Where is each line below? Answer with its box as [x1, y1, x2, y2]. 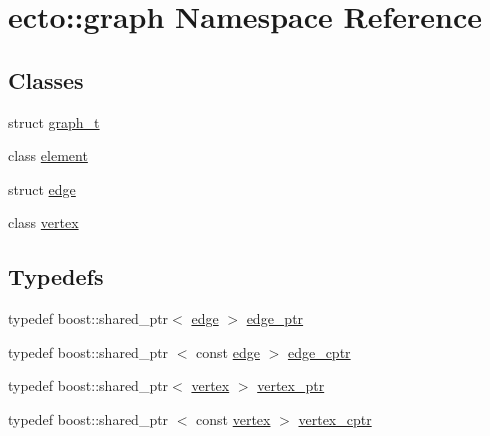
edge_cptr [287, 341, 351, 362]
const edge [196, 341, 260, 362]
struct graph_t [8, 111, 100, 132]
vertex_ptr [257, 375, 325, 396]
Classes [8, 64, 84, 95]
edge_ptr [246, 308, 304, 329]
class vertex [8, 212, 79, 233]
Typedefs [8, 261, 104, 292]
